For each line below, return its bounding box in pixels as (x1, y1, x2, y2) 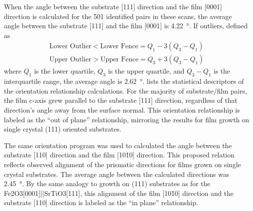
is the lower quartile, (34, 66, 96, 76)
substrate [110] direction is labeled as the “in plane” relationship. (4, 197, 198, 208)
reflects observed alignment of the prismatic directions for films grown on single (4, 159, 241, 169)
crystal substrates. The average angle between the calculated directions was (4, 169, 229, 179)
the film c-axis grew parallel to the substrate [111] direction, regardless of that (4, 95, 237, 105)
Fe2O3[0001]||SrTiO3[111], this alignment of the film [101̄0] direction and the (4, 188, 234, 198)
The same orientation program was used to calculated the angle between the (4, 140, 232, 150)
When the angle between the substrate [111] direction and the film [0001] (4, 1, 222, 11)
